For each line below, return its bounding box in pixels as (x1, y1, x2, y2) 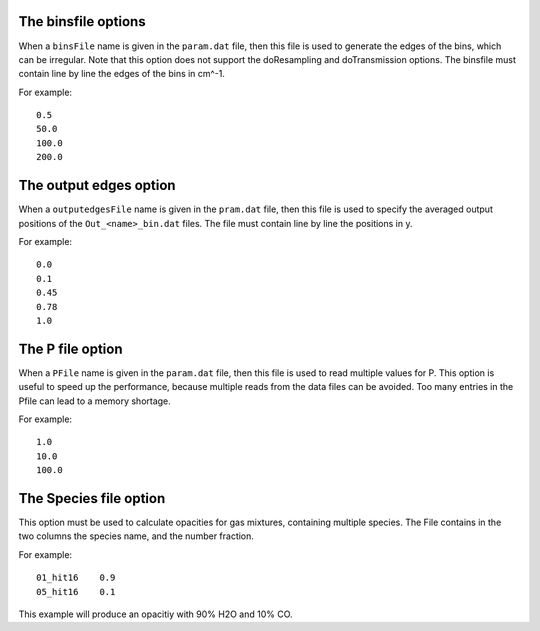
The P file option (18, 340, 124, 357)
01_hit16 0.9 (36, 572, 116, 584)
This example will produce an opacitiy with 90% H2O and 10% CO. (18, 608, 294, 620)
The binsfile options (18, 13, 146, 30)
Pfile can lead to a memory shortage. (18, 395, 172, 407)
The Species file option (18, 490, 166, 507)
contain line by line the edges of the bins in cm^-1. (18, 68, 225, 80)
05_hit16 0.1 (36, 586, 116, 597)
